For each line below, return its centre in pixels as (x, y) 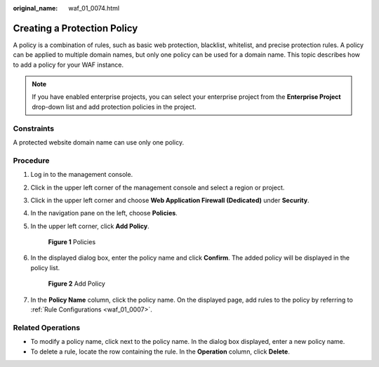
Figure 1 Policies (72, 242)
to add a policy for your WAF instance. (68, 65)
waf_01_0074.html (94, 8)
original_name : (35, 8)
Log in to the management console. (82, 175)
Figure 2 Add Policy (77, 283)
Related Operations (47, 328)
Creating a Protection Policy (75, 28)
